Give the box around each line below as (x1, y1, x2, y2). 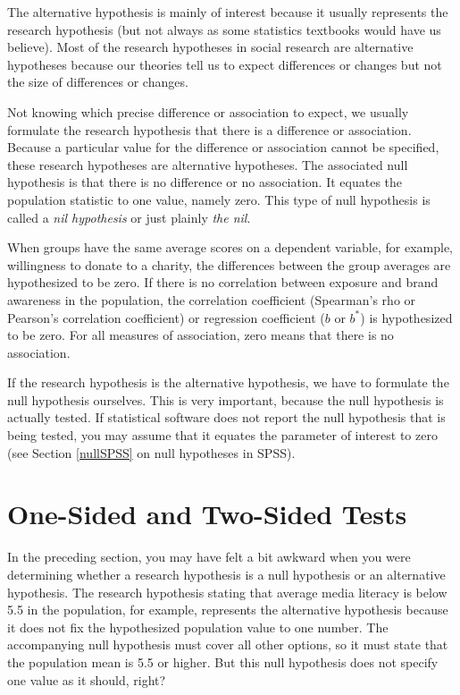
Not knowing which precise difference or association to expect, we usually (7, 102, 409, 121)
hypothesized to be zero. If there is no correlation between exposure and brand (7, 273, 439, 292)
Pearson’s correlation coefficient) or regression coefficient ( (7, 308, 325, 326)
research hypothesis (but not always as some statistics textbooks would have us (7, 20, 441, 38)
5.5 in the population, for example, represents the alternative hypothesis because (7, 600, 448, 619)
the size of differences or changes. (7, 72, 188, 91)
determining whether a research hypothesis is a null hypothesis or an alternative (7, 564, 446, 583)
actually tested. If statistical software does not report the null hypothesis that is (7, 408, 446, 427)
